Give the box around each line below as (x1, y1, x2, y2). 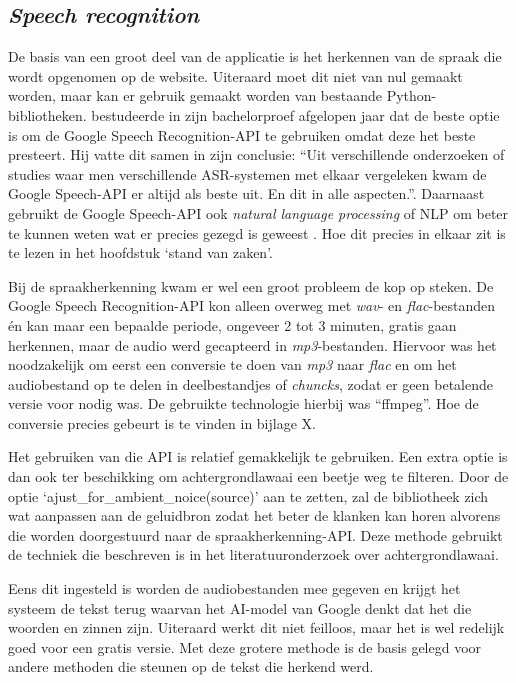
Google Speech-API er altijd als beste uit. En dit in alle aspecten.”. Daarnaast (8, 183, 485, 204)
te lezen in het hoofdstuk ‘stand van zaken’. (8, 242, 273, 263)
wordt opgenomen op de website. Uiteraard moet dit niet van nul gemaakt (8, 65, 463, 86)
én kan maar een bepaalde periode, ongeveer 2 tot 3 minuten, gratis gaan (8, 314, 457, 335)
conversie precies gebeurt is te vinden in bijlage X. (8, 412, 316, 433)
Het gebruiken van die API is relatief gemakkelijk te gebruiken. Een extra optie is (8, 446, 508, 467)
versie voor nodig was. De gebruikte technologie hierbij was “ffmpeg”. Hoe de (8, 393, 479, 414)
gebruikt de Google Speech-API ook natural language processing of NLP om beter (8, 202, 509, 223)
